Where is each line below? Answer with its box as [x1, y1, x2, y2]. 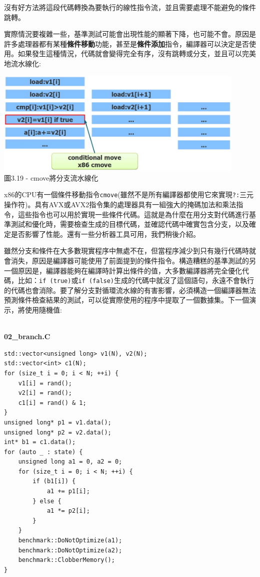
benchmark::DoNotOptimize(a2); [18, 546, 122, 554]
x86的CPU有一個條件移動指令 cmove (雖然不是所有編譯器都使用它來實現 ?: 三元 [4, 189, 254, 200]
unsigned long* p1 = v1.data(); [4, 418, 111, 426]
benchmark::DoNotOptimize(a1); [18, 537, 122, 544]
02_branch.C [4, 331, 50, 342]
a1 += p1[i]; [46, 488, 90, 495]
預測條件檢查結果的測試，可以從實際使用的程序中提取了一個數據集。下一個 [4, 295, 249, 305]
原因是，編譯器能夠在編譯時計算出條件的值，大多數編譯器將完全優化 [17, 265, 242, 275]
